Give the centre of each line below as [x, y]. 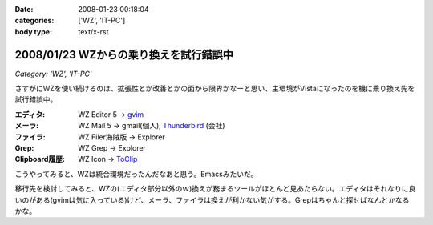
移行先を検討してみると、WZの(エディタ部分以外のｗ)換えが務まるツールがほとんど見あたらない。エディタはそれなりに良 [215, 189]
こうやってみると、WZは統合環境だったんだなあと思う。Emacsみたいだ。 [136, 174]
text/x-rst [93, 31]
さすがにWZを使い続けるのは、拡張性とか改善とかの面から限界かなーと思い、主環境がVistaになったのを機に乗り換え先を [215, 89]
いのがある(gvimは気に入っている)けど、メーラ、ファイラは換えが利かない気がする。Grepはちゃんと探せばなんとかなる [212, 199]
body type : [33, 31]
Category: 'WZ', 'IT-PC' [53, 74]
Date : [24, 9]
